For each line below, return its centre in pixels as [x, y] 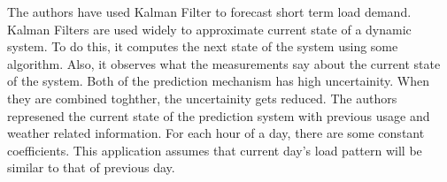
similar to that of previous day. [91, 167]
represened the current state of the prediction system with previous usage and [219, 115]
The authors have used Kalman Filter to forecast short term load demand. [209, 11]
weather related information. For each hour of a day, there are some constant [216, 133]
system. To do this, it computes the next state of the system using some [203, 46]
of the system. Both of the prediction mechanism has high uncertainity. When [218, 81]
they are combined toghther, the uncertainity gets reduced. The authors [202, 98]
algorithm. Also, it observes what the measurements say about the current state [224, 63]
